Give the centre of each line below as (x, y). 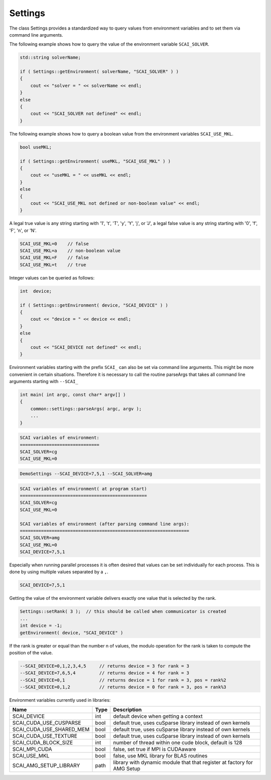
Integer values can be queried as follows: (52, 278)
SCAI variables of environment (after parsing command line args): (105, 524)
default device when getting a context (158, 716)
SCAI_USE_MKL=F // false (54, 258)
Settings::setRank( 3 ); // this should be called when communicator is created (123, 612)
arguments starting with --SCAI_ (44, 381)
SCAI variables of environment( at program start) (84, 489)
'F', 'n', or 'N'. (23, 230)
